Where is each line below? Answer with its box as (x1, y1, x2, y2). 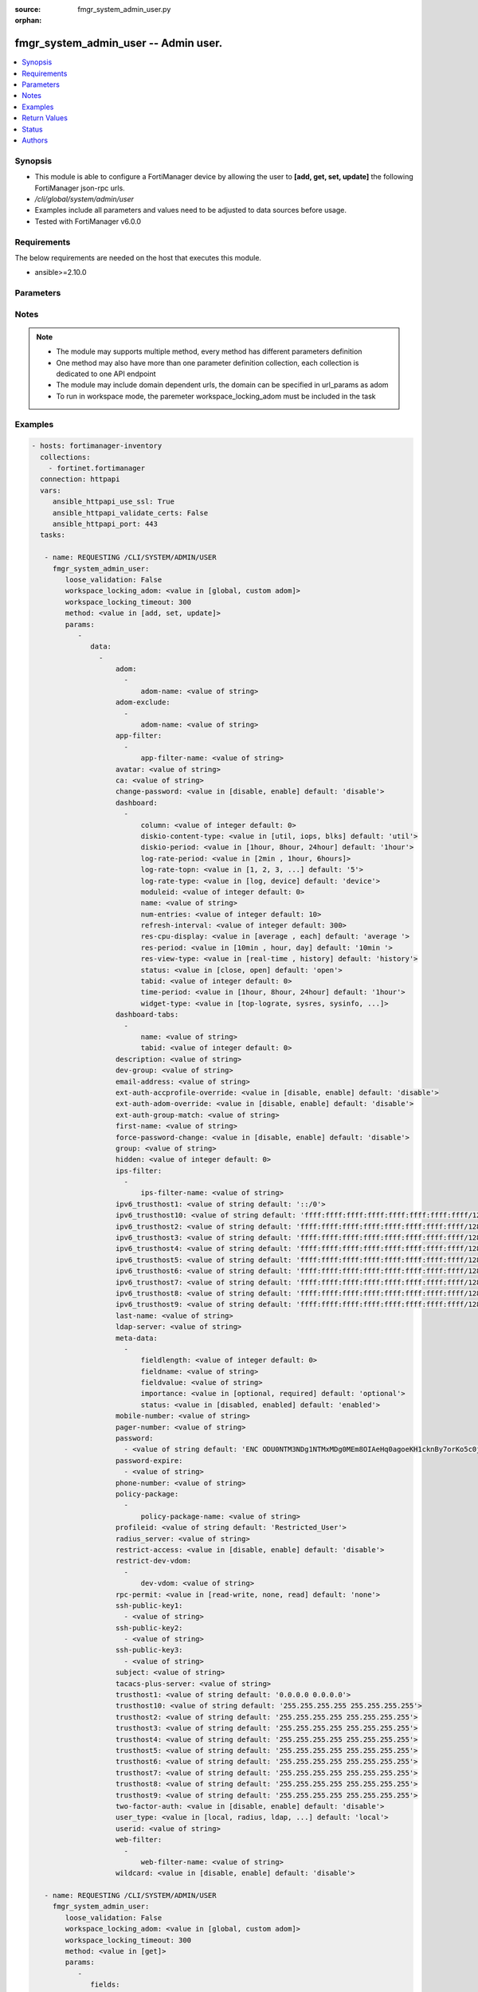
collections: (40, 453, 91, 461)
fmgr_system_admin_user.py (77, 5, 171, 14)
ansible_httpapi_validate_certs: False (52, 508, 209, 517)
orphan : (14, 16, 42, 25)
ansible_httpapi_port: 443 (52, 520, 159, 529)
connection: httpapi (40, 475, 120, 484)
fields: (90, 1980, 120, 1990)
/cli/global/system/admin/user (34, 194, 135, 203)
